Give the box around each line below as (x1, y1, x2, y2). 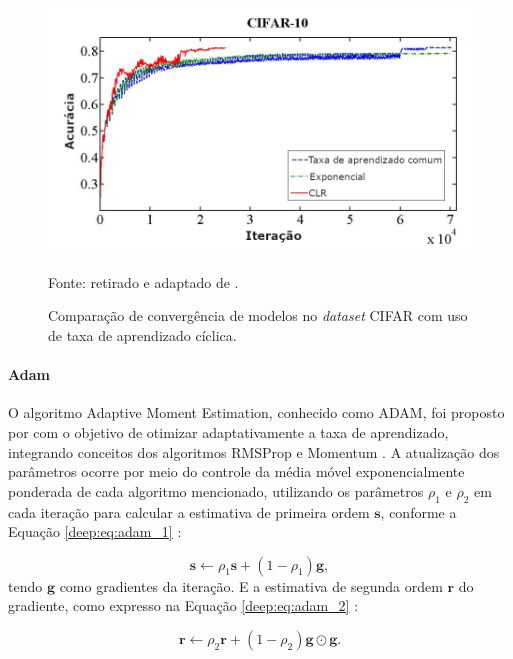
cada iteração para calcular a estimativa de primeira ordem (8, 501, 370, 522)
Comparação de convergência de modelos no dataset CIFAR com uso (48, 305, 468, 326)
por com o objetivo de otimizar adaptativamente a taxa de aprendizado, (8, 421, 449, 442)
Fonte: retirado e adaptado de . (48, 271, 239, 292)
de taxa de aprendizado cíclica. (48, 324, 237, 345)
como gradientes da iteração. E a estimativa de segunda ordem (59, 575, 443, 596)
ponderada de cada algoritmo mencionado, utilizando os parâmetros (8, 480, 424, 501)
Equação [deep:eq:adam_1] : (8, 521, 182, 542)
